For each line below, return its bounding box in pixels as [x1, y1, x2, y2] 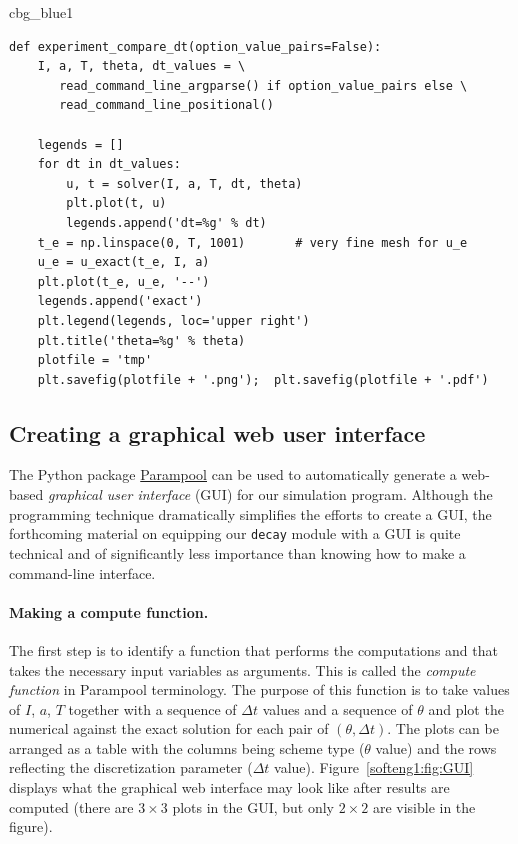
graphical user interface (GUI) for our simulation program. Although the [47, 484, 493, 505]
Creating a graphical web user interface [9, 417, 426, 448]
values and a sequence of [262, 698, 413, 719]
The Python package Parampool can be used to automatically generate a [9, 464, 457, 485]
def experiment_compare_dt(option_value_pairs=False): [9, 39, 382, 54]
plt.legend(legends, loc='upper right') [37, 313, 310, 328]
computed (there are [9, 796, 134, 817]
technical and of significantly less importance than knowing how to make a [9, 542, 466, 563]
